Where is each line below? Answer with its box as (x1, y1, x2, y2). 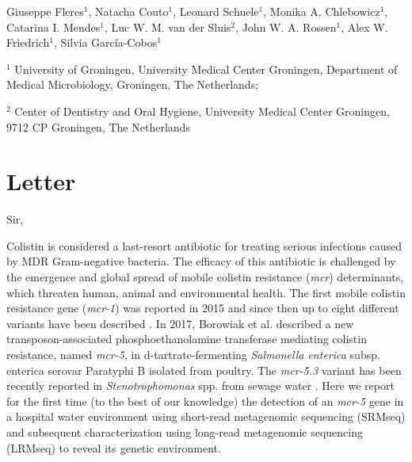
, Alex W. (341, 18, 388, 35)
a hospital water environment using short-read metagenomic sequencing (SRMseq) (6, 408, 406, 425)
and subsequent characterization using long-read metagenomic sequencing (6, 424, 363, 440)
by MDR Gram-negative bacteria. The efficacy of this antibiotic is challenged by (6, 253, 396, 269)
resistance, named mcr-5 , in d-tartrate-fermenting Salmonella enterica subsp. (6, 346, 380, 363)
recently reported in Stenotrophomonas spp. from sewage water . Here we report (6, 377, 395, 394)
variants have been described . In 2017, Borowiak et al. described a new (6, 315, 354, 331)
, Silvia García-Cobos (54, 34, 158, 51)
